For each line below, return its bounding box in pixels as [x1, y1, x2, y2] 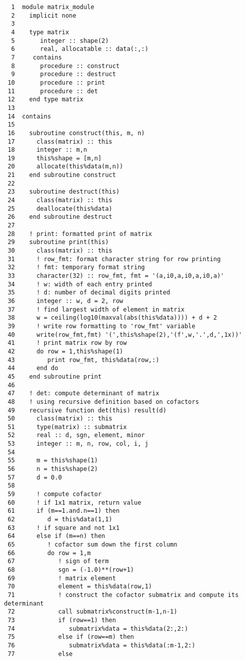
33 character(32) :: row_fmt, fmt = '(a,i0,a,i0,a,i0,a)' [8, 272, 224, 279]
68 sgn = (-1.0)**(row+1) [8, 566, 134, 573]
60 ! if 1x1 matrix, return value [8, 499, 142, 506]
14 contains [8, 112, 51, 120]
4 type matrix [11, 28, 69, 36]
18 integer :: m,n [8, 146, 87, 154]
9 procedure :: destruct [11, 71, 116, 78]
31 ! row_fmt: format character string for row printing [8, 255, 221, 263]
